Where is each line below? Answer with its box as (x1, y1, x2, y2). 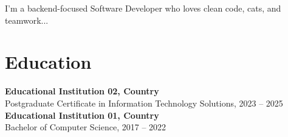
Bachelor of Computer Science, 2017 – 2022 (5, 121, 166, 133)
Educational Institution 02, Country (5, 85, 159, 97)
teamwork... (5, 13, 49, 26)
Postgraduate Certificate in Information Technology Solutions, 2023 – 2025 (5, 96, 283, 109)
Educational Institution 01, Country (5, 108, 159, 121)
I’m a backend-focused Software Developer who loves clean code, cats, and (5, 2, 281, 14)
